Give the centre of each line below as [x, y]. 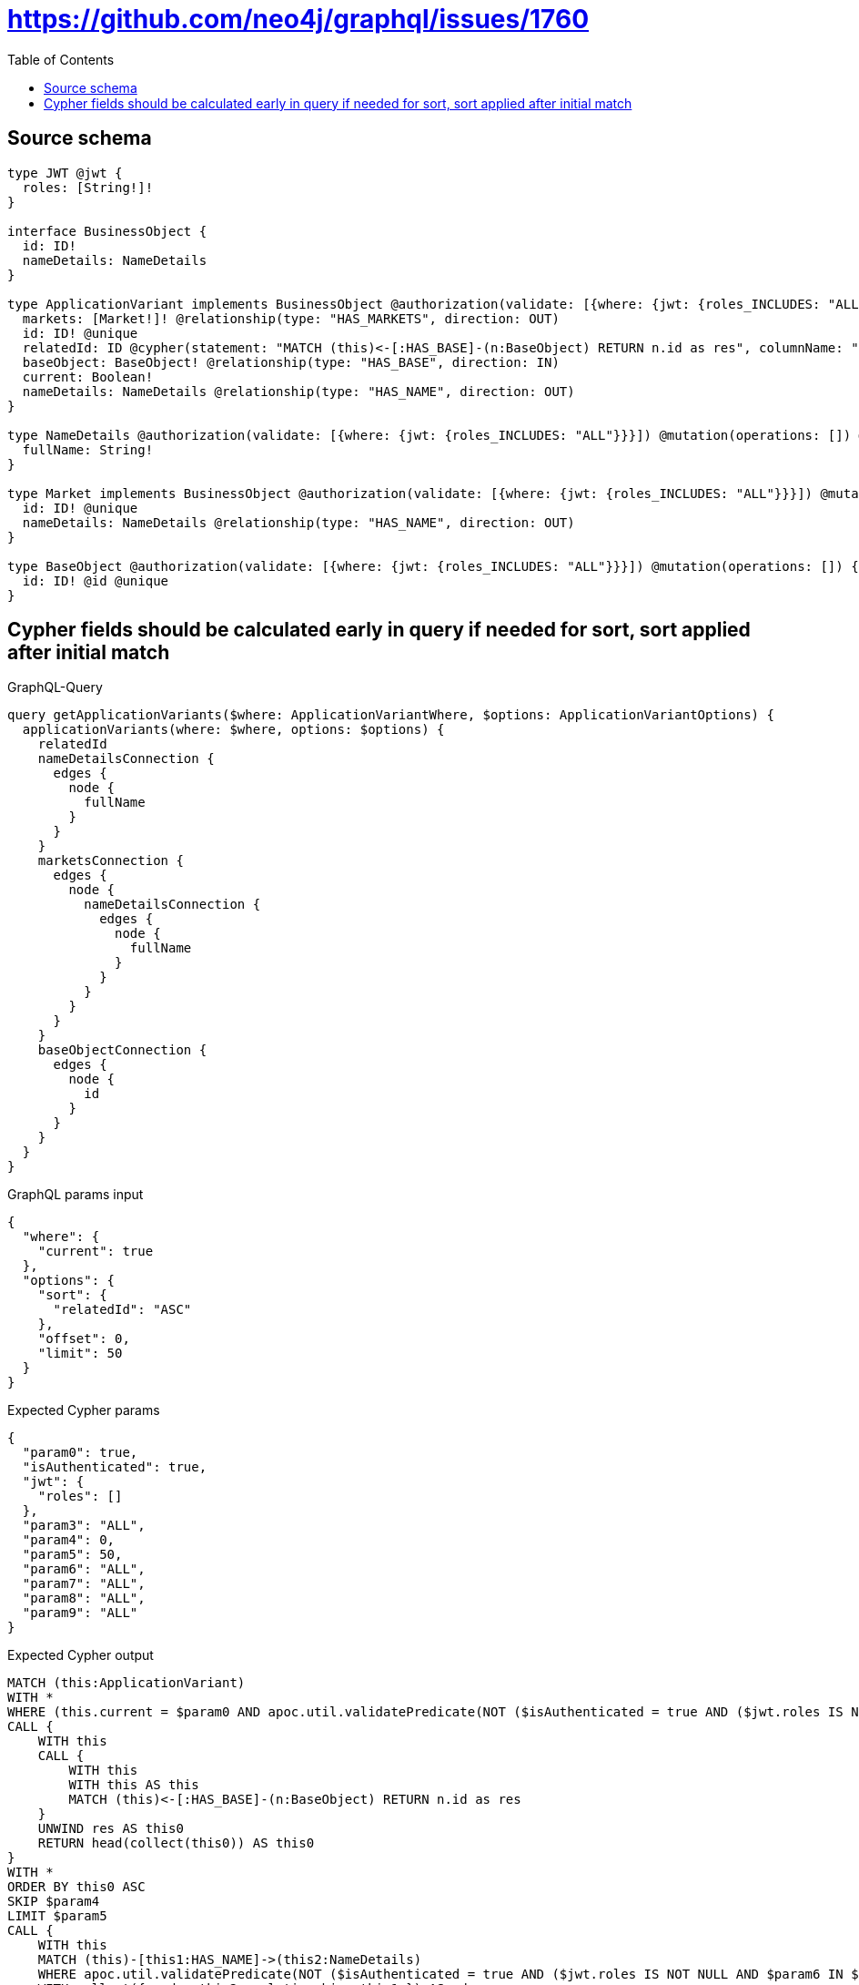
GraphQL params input [76, 1195]
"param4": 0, [69, 1540]
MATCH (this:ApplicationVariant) [126, 1683]
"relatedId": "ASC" [122, 1310]
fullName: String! [88, 449]
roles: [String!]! [88, 187]
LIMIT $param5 [57, 1916]
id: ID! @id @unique [96, 580]
